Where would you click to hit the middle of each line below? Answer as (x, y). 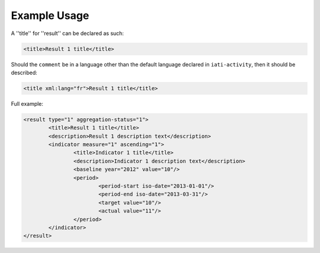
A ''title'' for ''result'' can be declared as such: (68, 33)
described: (24, 72)
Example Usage (50, 15)
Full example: (27, 103)
